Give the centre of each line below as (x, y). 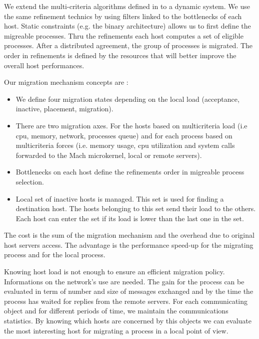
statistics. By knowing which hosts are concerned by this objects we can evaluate (128, 321)
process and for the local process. (55, 255)
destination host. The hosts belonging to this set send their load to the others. (136, 208)
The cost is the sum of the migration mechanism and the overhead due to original (129, 235)
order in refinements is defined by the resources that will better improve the (120, 55)
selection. (30, 181)
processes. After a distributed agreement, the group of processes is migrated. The (128, 45)
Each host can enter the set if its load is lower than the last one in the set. (130, 218)
